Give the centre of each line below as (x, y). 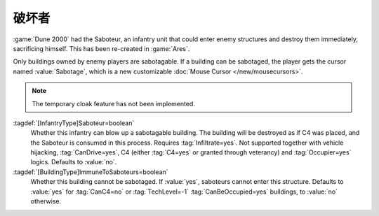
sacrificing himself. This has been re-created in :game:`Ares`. (101, 48)
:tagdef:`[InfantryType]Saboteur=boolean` (74, 123)
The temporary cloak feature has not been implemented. (114, 103)
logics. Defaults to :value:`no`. (74, 162)
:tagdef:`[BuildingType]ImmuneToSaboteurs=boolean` (91, 172)
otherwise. (46, 201)
